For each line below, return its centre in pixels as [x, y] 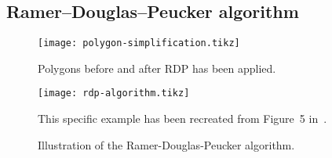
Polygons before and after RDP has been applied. [157, 68]
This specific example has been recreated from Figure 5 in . [182, 118]
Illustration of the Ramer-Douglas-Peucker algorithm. [166, 144]
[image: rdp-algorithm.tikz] [114, 93]
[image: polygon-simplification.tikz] [139, 43]
